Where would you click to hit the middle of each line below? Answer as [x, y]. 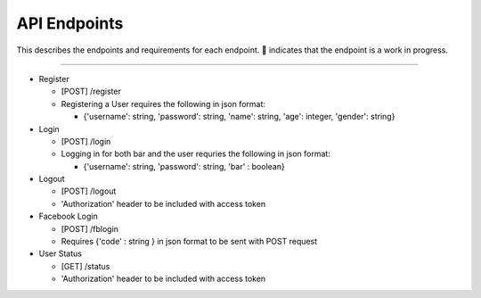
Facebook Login [68, 216]
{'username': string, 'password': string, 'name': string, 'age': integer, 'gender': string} [239, 117]
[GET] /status [86, 266]
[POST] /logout [89, 191]
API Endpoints [70, 23]
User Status [60, 253]
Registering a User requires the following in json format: [163, 103]
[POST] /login [86, 141]
